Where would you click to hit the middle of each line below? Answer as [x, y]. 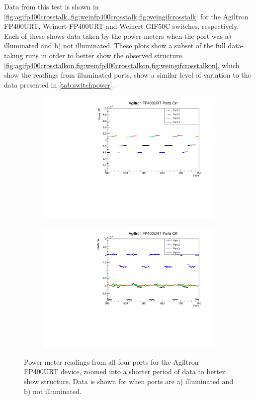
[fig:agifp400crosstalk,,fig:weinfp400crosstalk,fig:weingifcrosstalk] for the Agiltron [126, 16]
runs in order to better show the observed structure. [105, 55]
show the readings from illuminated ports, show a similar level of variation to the [127, 75]
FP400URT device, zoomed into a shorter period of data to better [125, 371]
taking [14, 55]
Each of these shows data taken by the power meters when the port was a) [118, 36]
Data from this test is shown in [51, 6]
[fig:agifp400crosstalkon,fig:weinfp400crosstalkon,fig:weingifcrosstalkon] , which [122, 65]
